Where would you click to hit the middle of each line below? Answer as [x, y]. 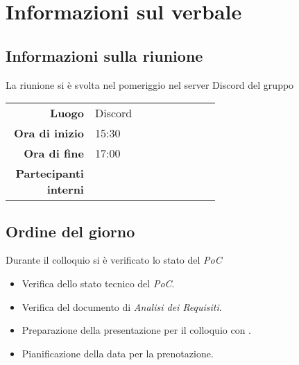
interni [65, 189]
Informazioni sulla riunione [104, 55]
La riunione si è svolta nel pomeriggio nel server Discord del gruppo [150, 84]
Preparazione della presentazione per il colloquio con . [137, 330]
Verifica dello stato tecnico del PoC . [98, 283]
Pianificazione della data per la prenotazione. [118, 353]
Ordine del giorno [70, 231]
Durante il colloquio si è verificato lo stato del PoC [114, 260]
